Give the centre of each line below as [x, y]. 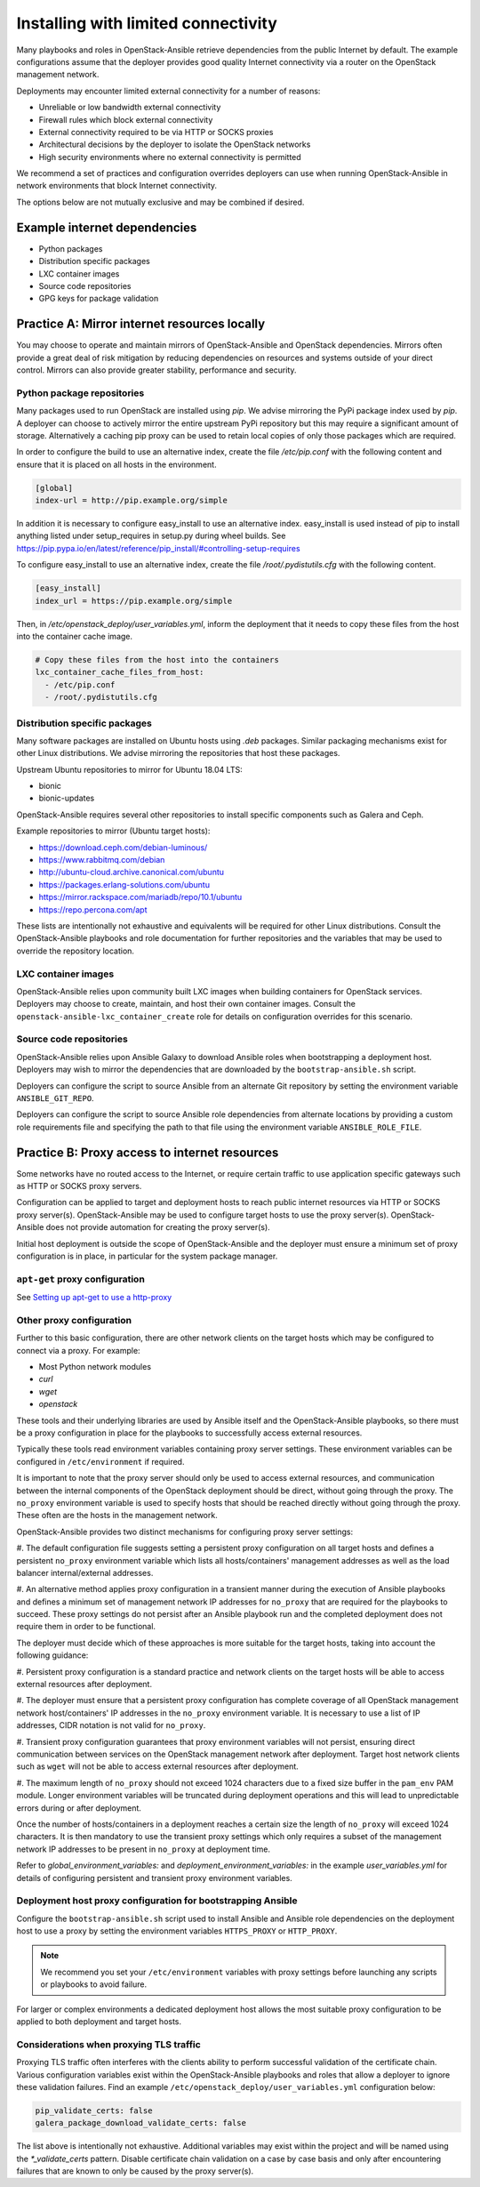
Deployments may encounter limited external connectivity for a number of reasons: [168, 91]
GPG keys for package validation [99, 299]
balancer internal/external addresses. [85, 1572]
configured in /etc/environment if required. [100, 1461]
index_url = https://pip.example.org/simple [134, 601]
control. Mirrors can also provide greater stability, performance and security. [156, 370]
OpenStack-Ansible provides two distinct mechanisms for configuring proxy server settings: [185, 1532]
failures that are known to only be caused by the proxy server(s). [135, 2171]
